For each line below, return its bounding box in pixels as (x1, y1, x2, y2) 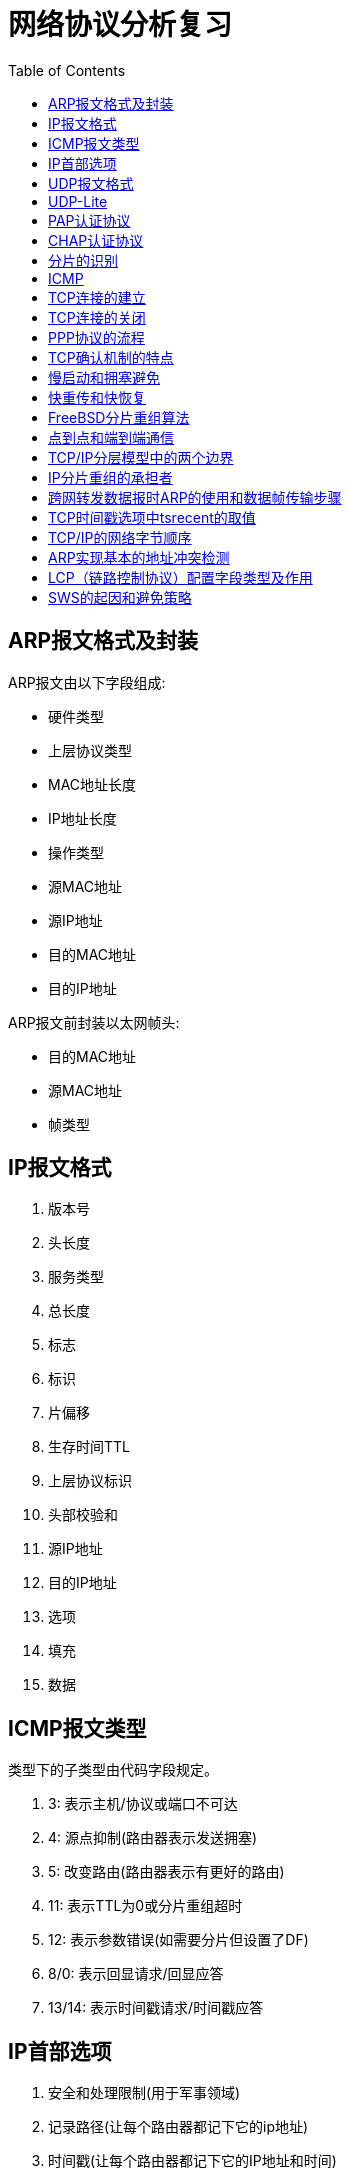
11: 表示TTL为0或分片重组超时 (48, 1897, 243, 1915)
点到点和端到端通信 (48, 428, 174, 446)
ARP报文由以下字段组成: (8, 673, 166, 691)
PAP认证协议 (48, 211, 131, 229)
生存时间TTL (48, 1438, 130, 1456)
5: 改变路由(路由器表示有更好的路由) (48, 1863, 285, 1881)
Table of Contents (8, 61, 126, 79)
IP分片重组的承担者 (48, 468, 173, 486)
